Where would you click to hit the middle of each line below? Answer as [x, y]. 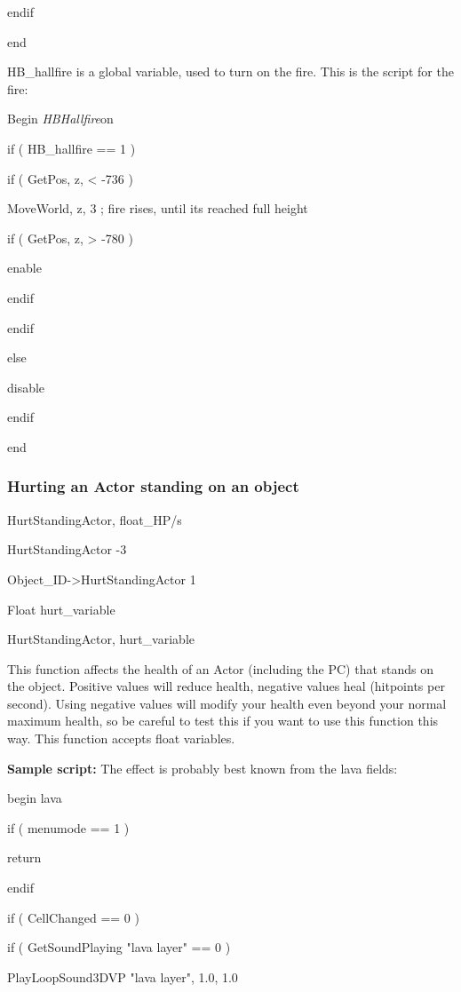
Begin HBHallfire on [60, 119]
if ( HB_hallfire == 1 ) [72, 148]
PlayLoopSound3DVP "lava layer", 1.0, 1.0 [123, 976]
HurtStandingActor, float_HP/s [95, 519]
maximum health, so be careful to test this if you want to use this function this [223, 721]
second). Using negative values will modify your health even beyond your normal [227, 703]
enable [24, 268]
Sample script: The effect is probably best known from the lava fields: [203, 768]
